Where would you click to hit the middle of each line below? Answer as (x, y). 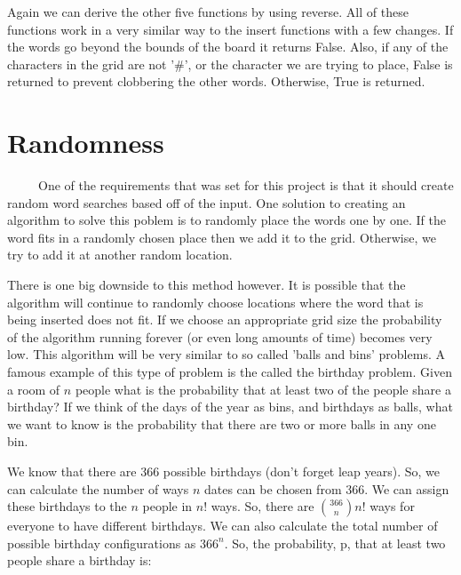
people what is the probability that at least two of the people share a (263, 389)
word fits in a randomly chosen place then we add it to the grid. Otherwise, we (222, 237)
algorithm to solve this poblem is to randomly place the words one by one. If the (227, 220)
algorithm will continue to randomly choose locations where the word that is (215, 302)
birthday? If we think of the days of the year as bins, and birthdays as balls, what (230, 407)
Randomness (86, 143)
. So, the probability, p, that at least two (335, 543)
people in (167, 506)
